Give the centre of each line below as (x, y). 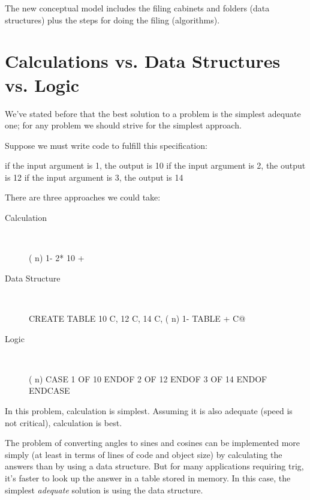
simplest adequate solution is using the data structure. (104, 489)
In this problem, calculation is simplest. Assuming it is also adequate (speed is (149, 411)
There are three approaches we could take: (83, 197)
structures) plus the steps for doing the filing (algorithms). (112, 20)
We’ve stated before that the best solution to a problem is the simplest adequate (153, 113)
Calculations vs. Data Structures (143, 61)
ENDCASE (49, 390)
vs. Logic (42, 84)
